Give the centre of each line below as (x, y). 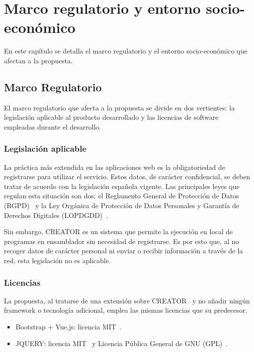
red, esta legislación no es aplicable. (57, 260)
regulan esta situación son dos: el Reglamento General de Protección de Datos (121, 196)
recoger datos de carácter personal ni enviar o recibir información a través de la (124, 251)
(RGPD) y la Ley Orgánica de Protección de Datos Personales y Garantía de (122, 205)
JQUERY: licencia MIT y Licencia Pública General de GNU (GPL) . (122, 343)
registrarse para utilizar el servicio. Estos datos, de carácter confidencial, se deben (127, 176)
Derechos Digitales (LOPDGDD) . (56, 215)
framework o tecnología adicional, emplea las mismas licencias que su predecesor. (126, 310)
